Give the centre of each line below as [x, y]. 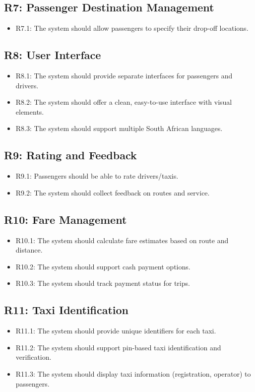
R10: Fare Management [65, 219]
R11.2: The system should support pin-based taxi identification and [118, 347]
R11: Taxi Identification [66, 310]
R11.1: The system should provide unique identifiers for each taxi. [116, 331]
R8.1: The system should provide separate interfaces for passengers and [124, 75]
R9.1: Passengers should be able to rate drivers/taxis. [97, 176]
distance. [29, 250]
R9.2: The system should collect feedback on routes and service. [113, 192]
